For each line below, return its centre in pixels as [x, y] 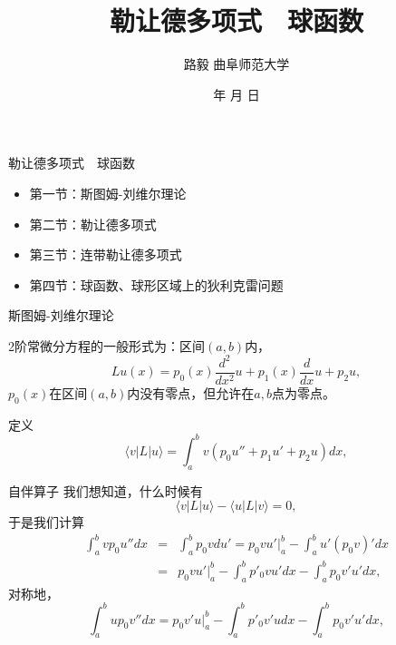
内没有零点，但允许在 [191, 393]
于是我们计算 [46, 522]
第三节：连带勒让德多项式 [106, 254]
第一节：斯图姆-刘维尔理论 [108, 193]
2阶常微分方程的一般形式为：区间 [106, 345]
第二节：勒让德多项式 [93, 224]
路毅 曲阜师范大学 [237, 64]
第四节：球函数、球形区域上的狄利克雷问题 [156, 284]
